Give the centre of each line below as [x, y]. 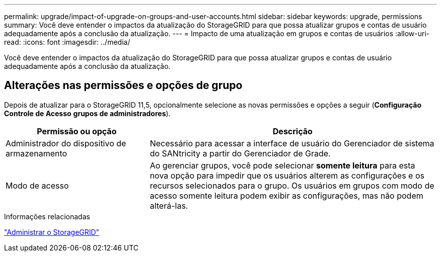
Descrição [292, 131]
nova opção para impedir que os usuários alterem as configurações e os [287, 175]
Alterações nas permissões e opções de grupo [123, 86]
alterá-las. [169, 205]
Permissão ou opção [77, 131]
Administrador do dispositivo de [66, 143]
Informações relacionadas [47, 216]
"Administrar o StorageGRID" [52, 232]
